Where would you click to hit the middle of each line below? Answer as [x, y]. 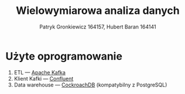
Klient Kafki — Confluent [44, 78]
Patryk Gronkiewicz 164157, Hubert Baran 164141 [98, 27]
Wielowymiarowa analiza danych [98, 11]
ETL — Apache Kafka [40, 72]
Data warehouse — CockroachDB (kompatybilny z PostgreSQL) [90, 85]
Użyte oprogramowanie [64, 56]
